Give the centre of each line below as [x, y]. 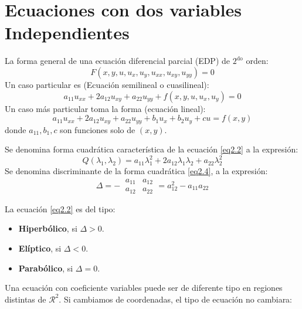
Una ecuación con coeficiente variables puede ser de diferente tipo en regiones [144, 288]
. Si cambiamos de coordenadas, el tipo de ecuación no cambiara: [176, 299]
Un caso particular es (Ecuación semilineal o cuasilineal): [107, 84]
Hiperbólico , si [48, 228]
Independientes [67, 33]
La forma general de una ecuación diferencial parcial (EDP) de [118, 61]
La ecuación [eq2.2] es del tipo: [60, 208]
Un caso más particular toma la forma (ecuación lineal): [105, 108]
